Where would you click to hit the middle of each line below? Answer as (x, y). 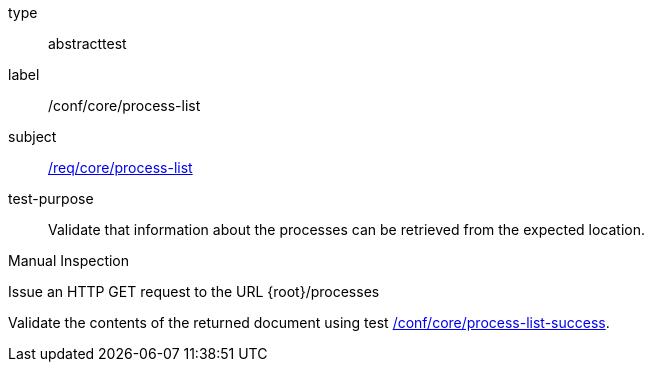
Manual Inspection (69, 260)
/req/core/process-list (120, 167)
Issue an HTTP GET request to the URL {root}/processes (194, 291)
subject (32, 136)
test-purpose (51, 198)
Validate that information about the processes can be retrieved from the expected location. (347, 229)
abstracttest (87, 43)
